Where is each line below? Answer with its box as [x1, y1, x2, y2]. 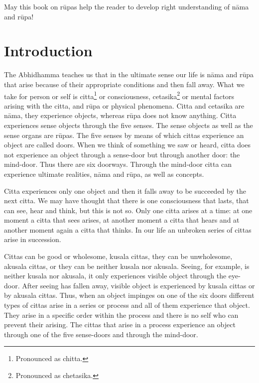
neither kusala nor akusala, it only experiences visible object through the [4, 270, 227, 281]
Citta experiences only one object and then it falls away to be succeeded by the [4, 185, 246, 196]
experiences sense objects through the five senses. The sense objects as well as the [4, 120, 253, 130]
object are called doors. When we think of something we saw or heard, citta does [4, 139, 251, 150]
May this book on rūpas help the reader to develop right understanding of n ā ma [4, 1, 249, 11]
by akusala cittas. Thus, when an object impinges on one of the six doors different [4, 290, 255, 300]
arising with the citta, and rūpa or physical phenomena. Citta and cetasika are [4, 100, 245, 111]
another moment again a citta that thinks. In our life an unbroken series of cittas [4, 224, 252, 235]
